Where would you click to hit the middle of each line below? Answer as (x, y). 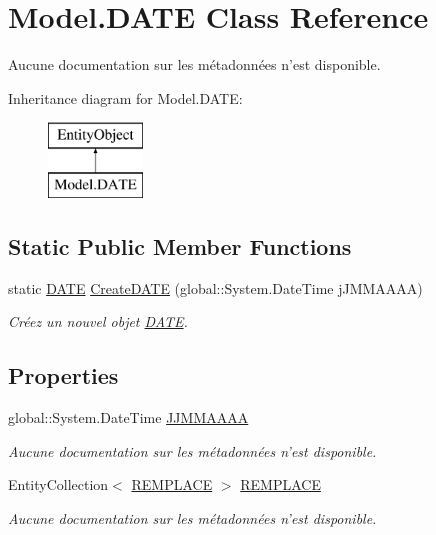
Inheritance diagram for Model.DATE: (125, 97)
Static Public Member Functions (180, 245)
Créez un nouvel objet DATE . (98, 321)
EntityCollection (58, 484)
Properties (63, 375)
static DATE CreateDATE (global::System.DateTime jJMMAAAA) (215, 287)
